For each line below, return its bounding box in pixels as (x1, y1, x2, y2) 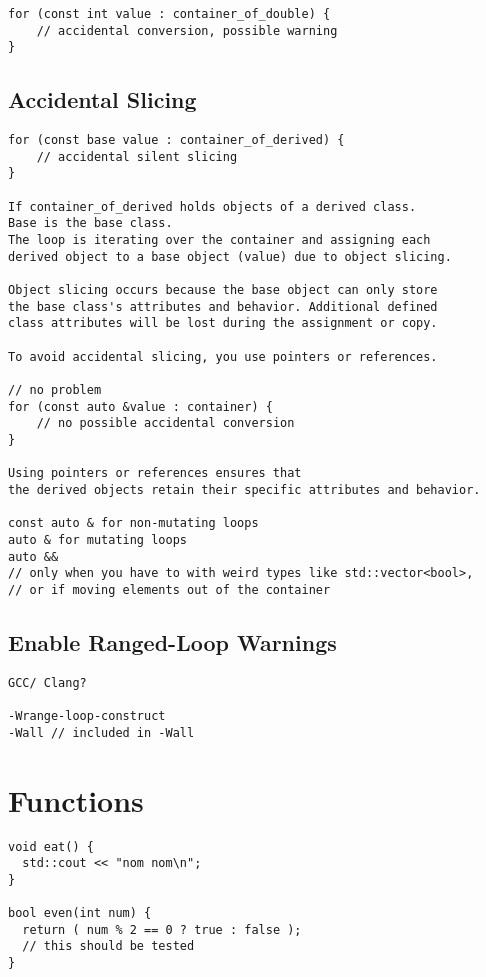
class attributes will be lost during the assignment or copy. (8, 316, 438, 331)
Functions (8, 779, 144, 820)
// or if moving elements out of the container (8, 582, 331, 597)
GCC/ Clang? (8, 675, 87, 690)
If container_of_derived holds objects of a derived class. (8, 199, 417, 214)
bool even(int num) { (8, 906, 152, 921)
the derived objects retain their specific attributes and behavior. (8, 482, 481, 497)
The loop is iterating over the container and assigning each (8, 233, 431, 248)
